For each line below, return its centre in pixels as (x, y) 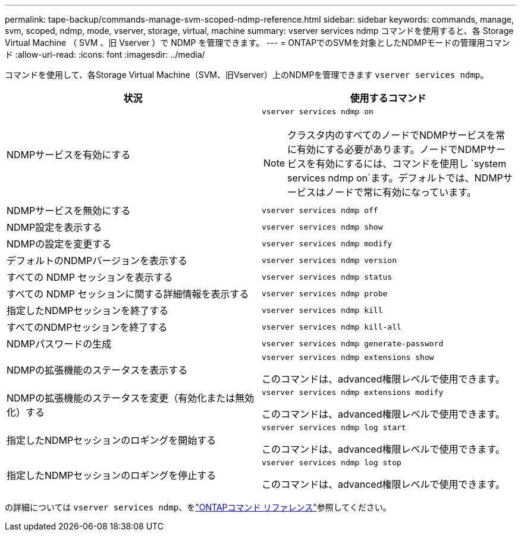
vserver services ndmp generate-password (353, 343)
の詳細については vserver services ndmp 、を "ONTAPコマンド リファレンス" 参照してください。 (198, 507)
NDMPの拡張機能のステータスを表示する (97, 370)
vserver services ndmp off (320, 210)
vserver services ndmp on (318, 112)
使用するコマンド (388, 98)
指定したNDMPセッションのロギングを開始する (112, 440)
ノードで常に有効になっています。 (401, 192)
